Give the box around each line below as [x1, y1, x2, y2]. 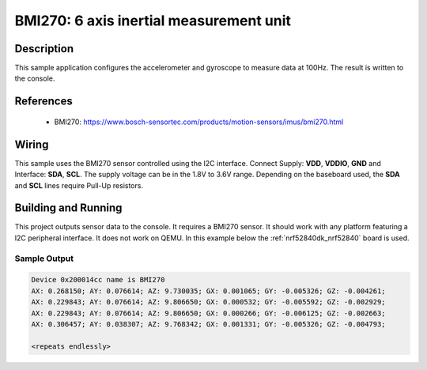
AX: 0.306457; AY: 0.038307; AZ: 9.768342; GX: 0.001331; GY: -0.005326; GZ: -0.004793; [31, 319, 387, 328]
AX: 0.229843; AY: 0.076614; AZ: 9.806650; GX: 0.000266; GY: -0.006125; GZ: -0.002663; [31, 308, 387, 318]
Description [14, 42, 74, 55]
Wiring [14, 138, 49, 151]
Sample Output [14, 253, 74, 264]
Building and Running [14, 202, 123, 215]
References [14, 95, 73, 108]
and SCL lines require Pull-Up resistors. [14, 180, 144, 190]
